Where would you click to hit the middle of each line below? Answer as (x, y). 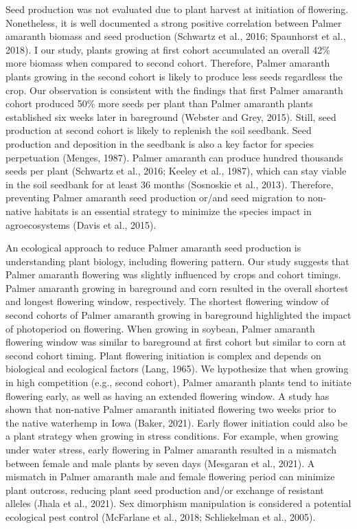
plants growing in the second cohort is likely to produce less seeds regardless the (174, 76)
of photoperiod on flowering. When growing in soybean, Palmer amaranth (160, 328)
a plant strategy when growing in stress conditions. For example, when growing (172, 436)
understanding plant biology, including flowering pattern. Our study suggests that (177, 261)
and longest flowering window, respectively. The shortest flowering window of (168, 301)
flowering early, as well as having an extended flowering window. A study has (168, 395)
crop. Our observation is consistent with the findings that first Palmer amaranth (174, 90)
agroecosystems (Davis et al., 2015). (81, 224)
